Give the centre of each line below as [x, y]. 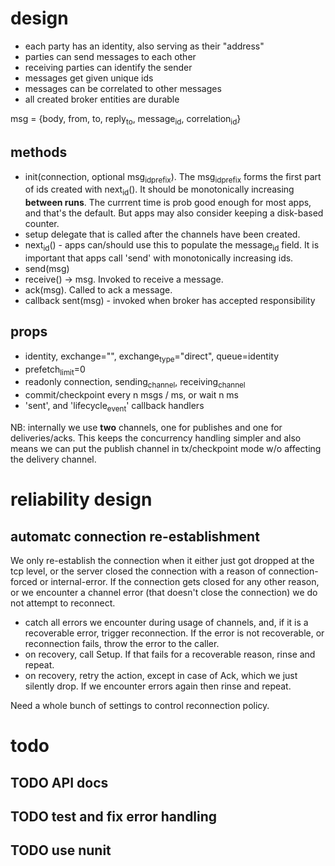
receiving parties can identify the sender [108, 67]
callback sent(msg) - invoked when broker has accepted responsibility [170, 300]
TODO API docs [59, 782]
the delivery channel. [53, 459]
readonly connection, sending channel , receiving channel [135, 383]
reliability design [81, 499]
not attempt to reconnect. [63, 603]
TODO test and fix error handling [114, 816]
